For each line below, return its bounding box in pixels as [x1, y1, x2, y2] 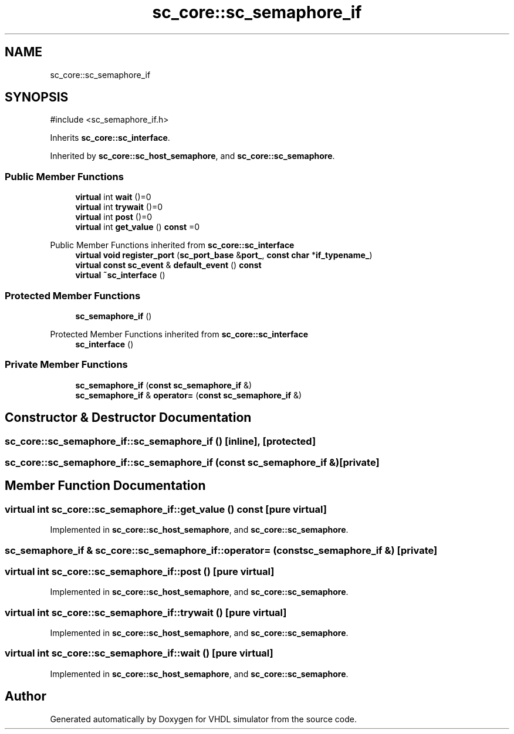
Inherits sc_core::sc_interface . [50, 133, 170, 143]
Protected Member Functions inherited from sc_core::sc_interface [50, 329, 309, 339]
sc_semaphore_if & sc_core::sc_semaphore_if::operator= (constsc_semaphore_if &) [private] [5, 544, 438, 556]
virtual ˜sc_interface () [75, 270, 165, 280]
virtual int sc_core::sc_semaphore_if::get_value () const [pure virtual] [5, 503, 327, 515]
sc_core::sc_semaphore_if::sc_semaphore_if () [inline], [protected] [5, 435, 316, 447]
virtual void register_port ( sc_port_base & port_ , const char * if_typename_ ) [75, 250, 373, 261]
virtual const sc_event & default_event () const [75, 260, 262, 270]
